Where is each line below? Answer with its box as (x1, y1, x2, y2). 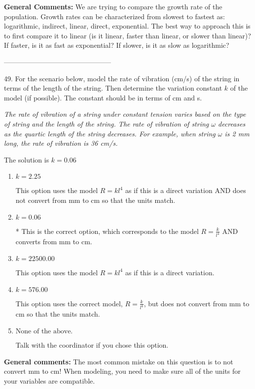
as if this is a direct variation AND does (125, 185, 246, 195)
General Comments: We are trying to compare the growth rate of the (4, 1, 222, 11)
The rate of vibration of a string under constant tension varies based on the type (4, 109, 246, 119)
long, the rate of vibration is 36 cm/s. (4, 138, 118, 148)
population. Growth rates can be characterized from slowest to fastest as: (4, 11, 225, 21)
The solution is (4, 154, 49, 164)
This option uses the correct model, (15, 298, 123, 308)
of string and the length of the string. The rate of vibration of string (4, 118, 209, 129)
